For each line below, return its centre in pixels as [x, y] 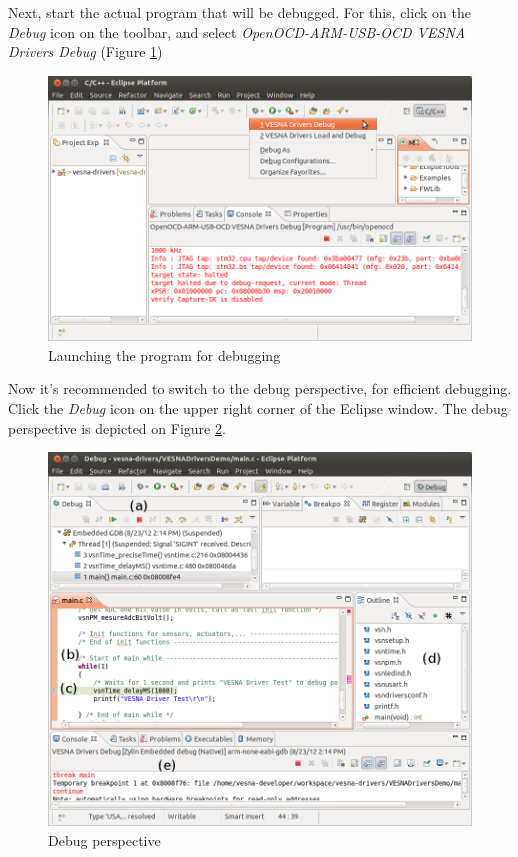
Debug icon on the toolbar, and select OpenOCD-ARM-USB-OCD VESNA [237, 31]
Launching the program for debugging [164, 354]
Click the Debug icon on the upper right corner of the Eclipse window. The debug [258, 407]
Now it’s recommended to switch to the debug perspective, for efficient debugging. [260, 388]
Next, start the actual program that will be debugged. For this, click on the [239, 12]
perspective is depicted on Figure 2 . [117, 427]
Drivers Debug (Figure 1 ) [85, 51]
